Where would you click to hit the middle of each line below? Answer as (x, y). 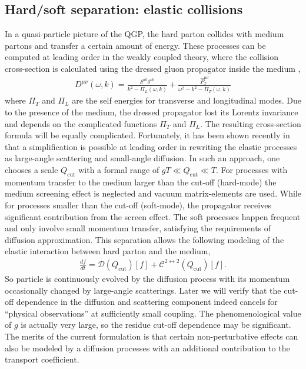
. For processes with (252, 169)
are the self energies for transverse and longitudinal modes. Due (187, 100)
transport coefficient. (42, 359)
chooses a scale (31, 169)
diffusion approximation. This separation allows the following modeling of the (144, 239)
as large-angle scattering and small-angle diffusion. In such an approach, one (142, 158)
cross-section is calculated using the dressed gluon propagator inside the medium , (153, 68)
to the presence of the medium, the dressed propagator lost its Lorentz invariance (152, 112)
